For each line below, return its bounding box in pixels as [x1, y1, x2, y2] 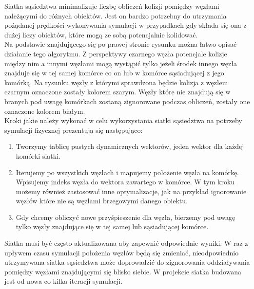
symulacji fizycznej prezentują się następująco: [4, 125, 143, 135]
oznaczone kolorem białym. [4, 106, 85, 116]
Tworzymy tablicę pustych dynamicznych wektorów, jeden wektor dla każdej [16, 141, 244, 151]
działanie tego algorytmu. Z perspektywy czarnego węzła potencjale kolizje [4, 48, 227, 58]
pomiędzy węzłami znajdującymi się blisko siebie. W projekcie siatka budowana [4, 266, 242, 276]
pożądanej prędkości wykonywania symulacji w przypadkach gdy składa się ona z [4, 20, 247, 30]
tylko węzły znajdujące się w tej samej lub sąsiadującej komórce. [16, 221, 209, 232]
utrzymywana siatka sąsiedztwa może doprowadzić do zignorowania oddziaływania [4, 257, 250, 267]
